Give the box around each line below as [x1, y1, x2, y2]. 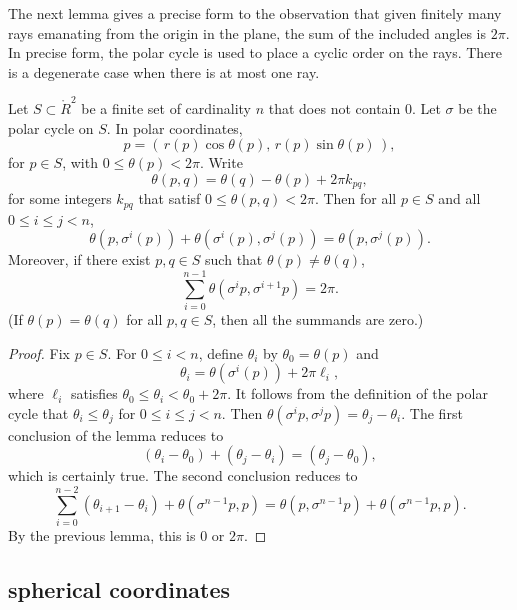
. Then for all [314, 188, 397, 209]
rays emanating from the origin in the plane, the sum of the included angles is [8, 22, 486, 43]
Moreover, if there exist [8, 249, 151, 270]
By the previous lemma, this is [8, 525, 196, 546]
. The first [401, 402, 463, 423]
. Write [200, 152, 243, 173]
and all [438, 188, 481, 209]
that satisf [138, 188, 201, 209]
